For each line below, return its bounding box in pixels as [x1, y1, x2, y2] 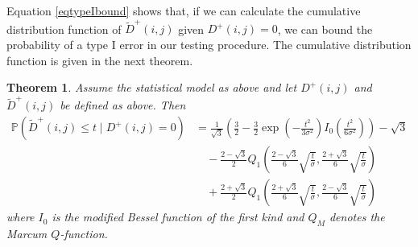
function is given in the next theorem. [6, 51, 193, 68]
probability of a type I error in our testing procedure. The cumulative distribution [6, 35, 412, 52]
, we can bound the [277, 20, 373, 37]
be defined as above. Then [60, 97, 186, 113]
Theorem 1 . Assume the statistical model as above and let [6, 79, 297, 96]
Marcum [6, 224, 48, 241]
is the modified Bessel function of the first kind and [52, 208, 304, 225]
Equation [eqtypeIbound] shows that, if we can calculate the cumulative [6, 2, 361, 19]
